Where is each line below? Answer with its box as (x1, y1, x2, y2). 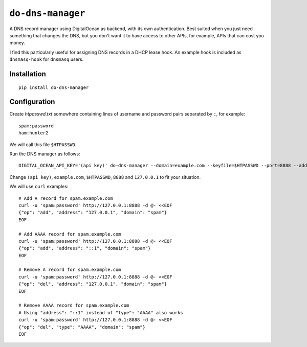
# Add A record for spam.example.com (18, 195, 114, 201)
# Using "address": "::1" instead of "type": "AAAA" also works (18, 310, 184, 315)
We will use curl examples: (9, 183, 69, 190)
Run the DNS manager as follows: (9, 151, 80, 157)
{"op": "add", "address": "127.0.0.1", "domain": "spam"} (18, 210, 167, 216)
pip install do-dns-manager (18, 84, 89, 90)
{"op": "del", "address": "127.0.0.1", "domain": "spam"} (18, 281, 167, 287)
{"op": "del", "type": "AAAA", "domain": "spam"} (18, 324, 146, 330)
